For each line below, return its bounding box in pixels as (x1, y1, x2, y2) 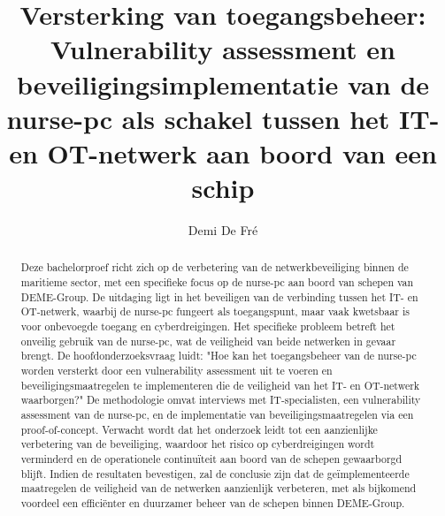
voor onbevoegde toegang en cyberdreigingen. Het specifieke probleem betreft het (20, 319, 395, 334)
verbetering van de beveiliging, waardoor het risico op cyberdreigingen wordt (20, 436, 375, 451)
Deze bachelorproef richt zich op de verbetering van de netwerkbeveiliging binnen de (20, 260, 409, 275)
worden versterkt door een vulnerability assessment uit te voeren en (20, 363, 333, 378)
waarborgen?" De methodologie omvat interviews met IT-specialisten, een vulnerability (20, 392, 421, 407)
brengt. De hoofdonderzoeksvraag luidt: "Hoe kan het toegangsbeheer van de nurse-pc (20, 348, 417, 363)
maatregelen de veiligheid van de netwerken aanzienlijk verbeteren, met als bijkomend (20, 481, 417, 496)
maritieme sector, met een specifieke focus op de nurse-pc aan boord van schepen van (20, 275, 414, 290)
